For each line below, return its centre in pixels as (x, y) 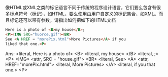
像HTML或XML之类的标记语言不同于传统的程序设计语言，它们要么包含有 (81, 7)
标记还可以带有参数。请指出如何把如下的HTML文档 (63, 20)
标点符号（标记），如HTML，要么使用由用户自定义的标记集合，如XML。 (84, 14)
